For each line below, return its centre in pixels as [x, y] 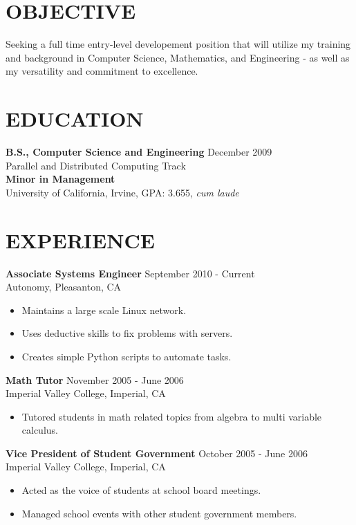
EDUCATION [75, 119]
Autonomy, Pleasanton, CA [64, 287]
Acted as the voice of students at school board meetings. [141, 490]
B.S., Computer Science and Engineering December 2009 [139, 152]
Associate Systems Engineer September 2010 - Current [130, 273]
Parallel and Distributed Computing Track [96, 165]
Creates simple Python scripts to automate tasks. [127, 356]
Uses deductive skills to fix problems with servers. [127, 333]
